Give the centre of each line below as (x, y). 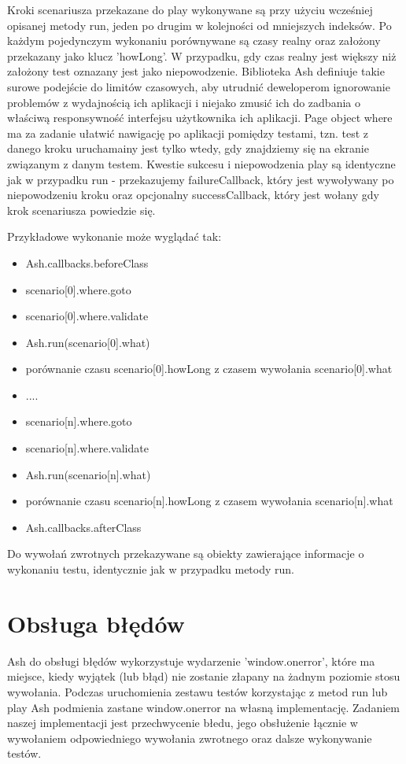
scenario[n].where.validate (87, 448)
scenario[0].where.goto (78, 289)
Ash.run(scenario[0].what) (88, 342)
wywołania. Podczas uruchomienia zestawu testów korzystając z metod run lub (197, 691)
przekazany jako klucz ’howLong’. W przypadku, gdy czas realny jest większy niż (202, 55)
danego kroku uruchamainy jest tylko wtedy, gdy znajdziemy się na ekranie (188, 148)
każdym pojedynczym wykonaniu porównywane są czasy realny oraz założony (194, 41)
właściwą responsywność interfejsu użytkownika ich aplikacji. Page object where (200, 118)
